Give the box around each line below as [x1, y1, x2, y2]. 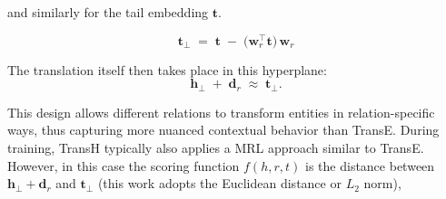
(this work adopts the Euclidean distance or [97, 174, 342, 193]
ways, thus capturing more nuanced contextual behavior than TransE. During [7, 120, 440, 139]
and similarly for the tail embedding [7, 3, 209, 21]
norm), [363, 174, 401, 193]
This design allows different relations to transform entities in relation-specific [7, 102, 435, 121]
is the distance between [305, 156, 435, 175]
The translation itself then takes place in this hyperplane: [7, 60, 327, 79]
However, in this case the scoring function [7, 156, 240, 175]
